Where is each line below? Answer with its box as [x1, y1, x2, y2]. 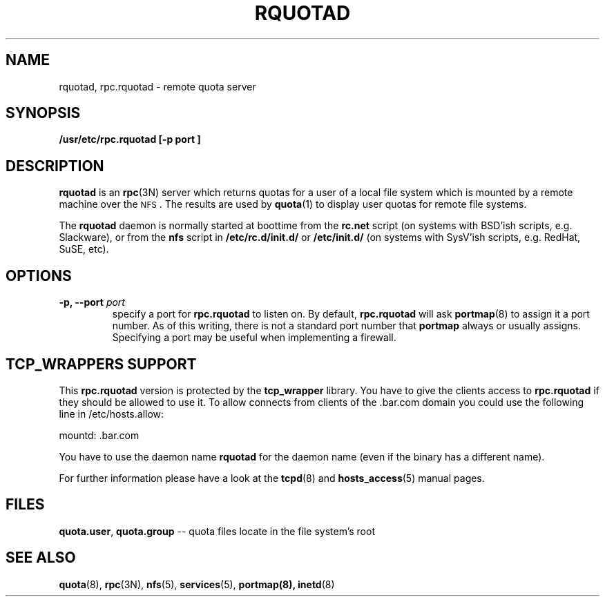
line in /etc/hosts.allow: [59, 407, 164, 420]
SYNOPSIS [6, 104, 81, 122]
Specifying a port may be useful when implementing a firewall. [112, 331, 396, 344]
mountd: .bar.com [59, 429, 140, 441]
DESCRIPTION [6, 157, 104, 175]
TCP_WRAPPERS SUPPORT [6, 355, 197, 373]
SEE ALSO [6, 549, 76, 567]
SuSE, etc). [59, 243, 109, 255]
